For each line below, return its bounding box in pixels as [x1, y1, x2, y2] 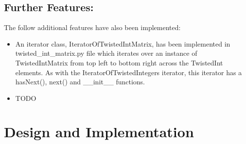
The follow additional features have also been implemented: [4, 22, 181, 32]
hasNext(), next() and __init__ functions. [15, 77, 145, 87]
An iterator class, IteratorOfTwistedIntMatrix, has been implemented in [15, 38, 230, 48]
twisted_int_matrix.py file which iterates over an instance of [15, 48, 197, 58]
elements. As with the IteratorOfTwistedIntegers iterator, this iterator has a [15, 67, 242, 77]
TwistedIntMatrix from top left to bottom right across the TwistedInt [15, 57, 223, 67]
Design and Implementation [4, 121, 194, 141]
